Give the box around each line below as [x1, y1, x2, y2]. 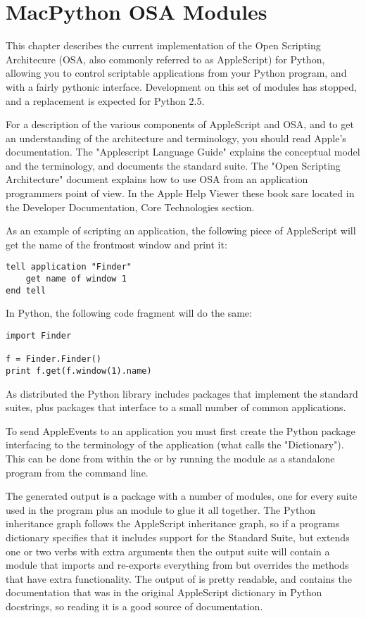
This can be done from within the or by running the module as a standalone [6, 451, 335, 465]
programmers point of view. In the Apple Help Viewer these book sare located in [6, 186, 355, 201]
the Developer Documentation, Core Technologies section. [6, 199, 255, 214]
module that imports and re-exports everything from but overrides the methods [6, 557, 349, 572]
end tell [6, 285, 46, 296]
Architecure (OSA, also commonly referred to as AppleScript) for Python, [6, 51, 325, 66]
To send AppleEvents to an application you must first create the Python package [6, 423, 355, 438]
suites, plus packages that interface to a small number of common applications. [6, 400, 346, 415]
